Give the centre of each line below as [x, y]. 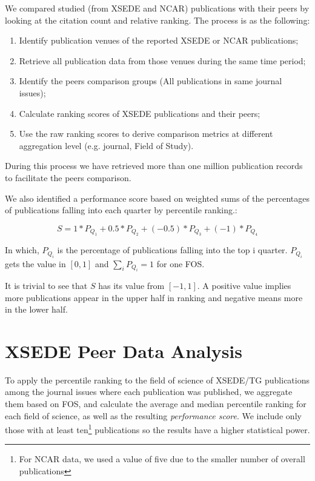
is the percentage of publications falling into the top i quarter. [172, 250]
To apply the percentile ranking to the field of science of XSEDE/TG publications [157, 380]
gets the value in [35, 263]
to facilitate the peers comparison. [68, 177]
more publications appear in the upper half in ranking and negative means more [154, 297]
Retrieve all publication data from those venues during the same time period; [162, 60]
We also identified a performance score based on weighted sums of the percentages [157, 198]
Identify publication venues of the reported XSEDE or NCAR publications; [159, 40]
